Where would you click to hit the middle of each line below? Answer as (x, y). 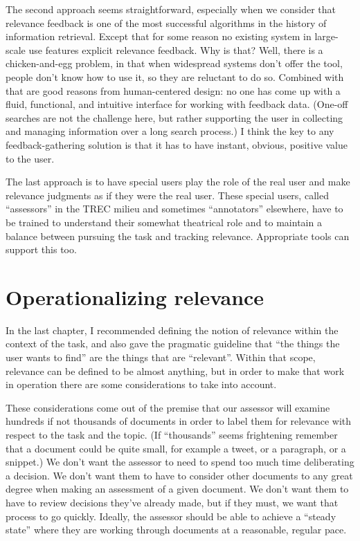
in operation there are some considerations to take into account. (141, 384)
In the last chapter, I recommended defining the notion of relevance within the (172, 330)
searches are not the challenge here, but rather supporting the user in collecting (174, 117)
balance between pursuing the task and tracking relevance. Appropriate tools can (178, 236)
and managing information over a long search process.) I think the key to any (170, 131)
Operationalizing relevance (135, 296)
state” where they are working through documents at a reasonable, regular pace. (176, 530)
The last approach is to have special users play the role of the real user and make (178, 182)
